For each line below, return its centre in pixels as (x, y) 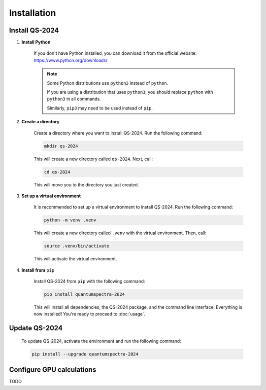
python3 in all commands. (74, 99)
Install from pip (38, 270)
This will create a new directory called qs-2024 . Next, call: (93, 159)
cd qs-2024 (57, 172)
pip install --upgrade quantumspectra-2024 (85, 354)
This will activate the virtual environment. (75, 259)
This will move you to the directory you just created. (86, 184)
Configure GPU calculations (53, 370)
